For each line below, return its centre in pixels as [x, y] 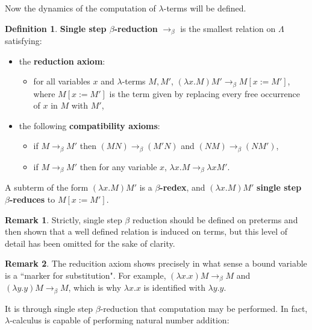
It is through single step [49, 308]
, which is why [95, 287]
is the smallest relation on [228, 28]
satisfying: [23, 41]
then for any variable [118, 166]
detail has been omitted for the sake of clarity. [90, 243]
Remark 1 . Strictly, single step [64, 219]
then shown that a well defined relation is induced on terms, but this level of [146, 231]
